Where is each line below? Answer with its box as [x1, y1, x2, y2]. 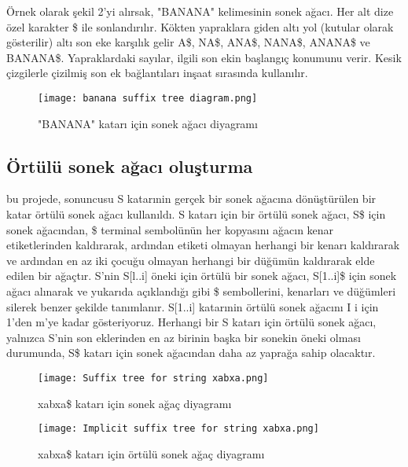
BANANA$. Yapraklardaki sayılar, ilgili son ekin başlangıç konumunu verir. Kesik [6, 49, 402, 65]
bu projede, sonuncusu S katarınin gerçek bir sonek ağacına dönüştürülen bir [6, 190, 377, 207]
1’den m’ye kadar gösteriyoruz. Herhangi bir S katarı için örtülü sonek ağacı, [6, 314, 377, 330]
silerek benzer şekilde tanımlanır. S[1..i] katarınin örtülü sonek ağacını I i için [6, 298, 379, 314]
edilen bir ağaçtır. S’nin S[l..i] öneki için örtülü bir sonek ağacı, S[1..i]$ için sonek [6, 267, 397, 284]
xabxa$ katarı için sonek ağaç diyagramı [38, 395, 232, 411]
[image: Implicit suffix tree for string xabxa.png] [38, 423, 319, 435]
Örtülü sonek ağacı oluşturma [6, 153, 253, 178]
